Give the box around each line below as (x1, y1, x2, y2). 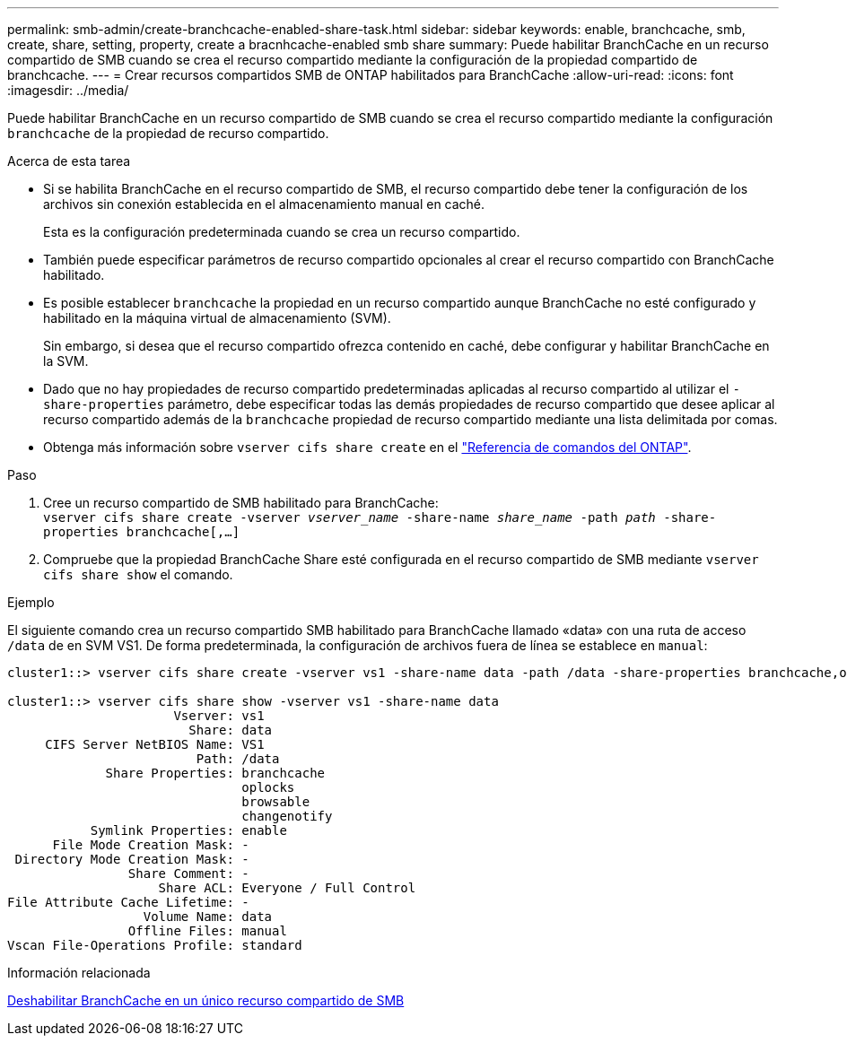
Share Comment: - (127, 866, 249, 881)
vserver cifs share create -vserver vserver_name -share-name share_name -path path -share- (43, 510, 717, 525)
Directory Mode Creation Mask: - (14, 852, 249, 866)
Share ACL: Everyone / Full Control (158, 881, 416, 895)
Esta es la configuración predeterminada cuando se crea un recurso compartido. (43, 224, 520, 239)
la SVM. (43, 353, 89, 369)
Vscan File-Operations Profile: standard (7, 938, 302, 952)
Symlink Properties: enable (90, 823, 287, 838)
